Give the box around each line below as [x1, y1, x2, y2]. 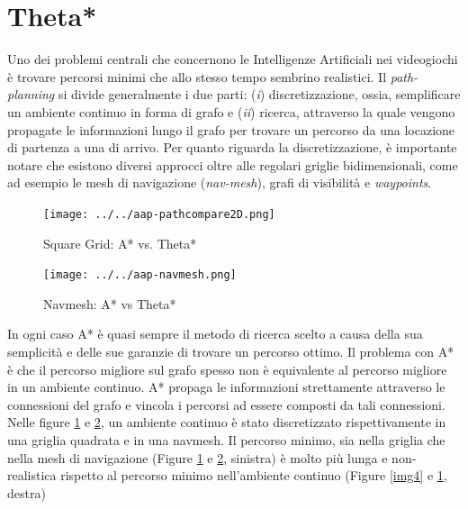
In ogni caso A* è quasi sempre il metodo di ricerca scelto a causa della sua [7, 324, 423, 343]
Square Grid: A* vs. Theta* [43, 233, 197, 252]
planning [7, 85, 55, 104]
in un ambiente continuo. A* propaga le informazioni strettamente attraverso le [7, 377, 445, 396]
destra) [7, 483, 46, 502]
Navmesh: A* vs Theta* [43, 294, 176, 313]
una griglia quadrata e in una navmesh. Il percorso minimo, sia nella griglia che [7, 430, 445, 449]
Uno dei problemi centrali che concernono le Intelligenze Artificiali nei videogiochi [7, 50, 458, 68]
